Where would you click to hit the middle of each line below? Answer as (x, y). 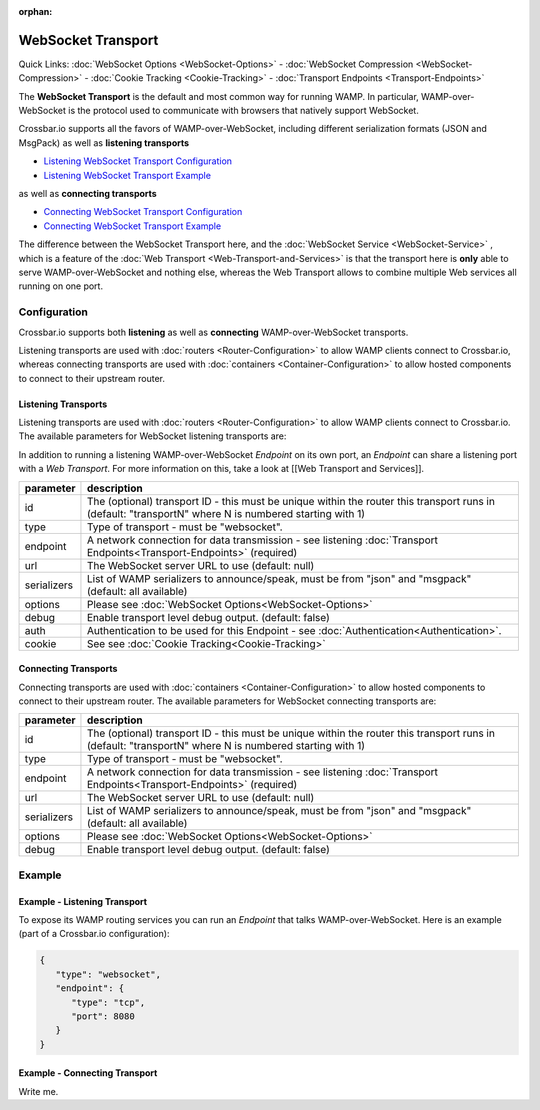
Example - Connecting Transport (88, 1073)
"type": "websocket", (108, 974)
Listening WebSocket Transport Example (127, 175)
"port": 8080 (103, 1016)
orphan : (35, 11)
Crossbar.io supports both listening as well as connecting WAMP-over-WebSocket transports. (213, 332)
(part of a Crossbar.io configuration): (94, 934)
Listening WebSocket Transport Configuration (138, 161)
